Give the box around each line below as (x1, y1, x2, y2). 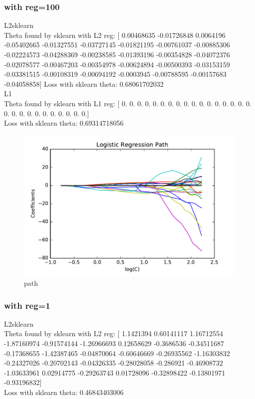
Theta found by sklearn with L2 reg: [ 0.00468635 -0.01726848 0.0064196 (4, 29, 226, 40)
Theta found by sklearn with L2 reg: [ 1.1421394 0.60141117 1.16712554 (4, 328, 224, 339)
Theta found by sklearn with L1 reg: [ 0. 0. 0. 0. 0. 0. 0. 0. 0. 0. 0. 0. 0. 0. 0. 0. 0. (4, 98, 252, 108)
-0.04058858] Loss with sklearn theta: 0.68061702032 (4, 78, 164, 89)
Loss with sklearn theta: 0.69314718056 (4, 118, 124, 128)
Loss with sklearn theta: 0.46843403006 (4, 387, 124, 397)
